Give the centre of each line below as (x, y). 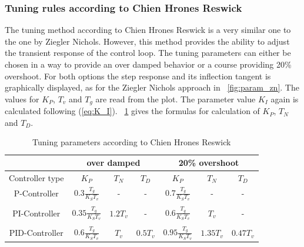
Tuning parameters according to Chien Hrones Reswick (132, 142)
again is (285, 99)
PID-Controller (36, 233)
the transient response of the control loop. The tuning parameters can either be (148, 53)
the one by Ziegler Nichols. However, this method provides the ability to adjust (147, 41)
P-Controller (36, 193)
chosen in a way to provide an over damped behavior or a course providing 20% (148, 64)
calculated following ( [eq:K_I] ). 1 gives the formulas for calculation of (132, 111)
